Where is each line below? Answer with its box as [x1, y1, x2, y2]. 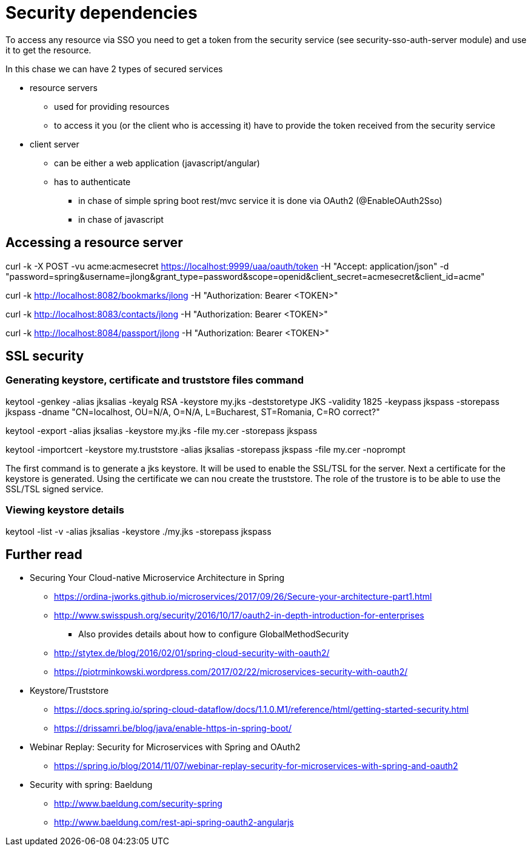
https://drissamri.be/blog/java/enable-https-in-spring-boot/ [54, 723, 292, 734]
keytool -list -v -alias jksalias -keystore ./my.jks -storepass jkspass [5, 526, 272, 537]
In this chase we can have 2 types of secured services [5, 63, 223, 74]
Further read [5, 546, 82, 562]
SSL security [5, 348, 84, 364]
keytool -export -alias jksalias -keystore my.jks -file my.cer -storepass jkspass [5, 425, 318, 436]
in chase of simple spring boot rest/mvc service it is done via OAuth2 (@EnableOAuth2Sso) [78, 195, 442, 206]
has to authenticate [54, 176, 131, 187]
